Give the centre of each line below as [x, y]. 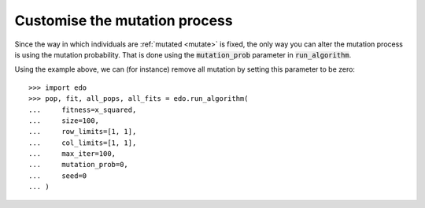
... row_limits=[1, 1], [83, 132]
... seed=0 [58, 176]
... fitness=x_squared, [83, 110]
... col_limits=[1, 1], [83, 143]
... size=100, [64, 121]
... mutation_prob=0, [79, 165]
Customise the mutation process [124, 20]
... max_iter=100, [72, 154]
